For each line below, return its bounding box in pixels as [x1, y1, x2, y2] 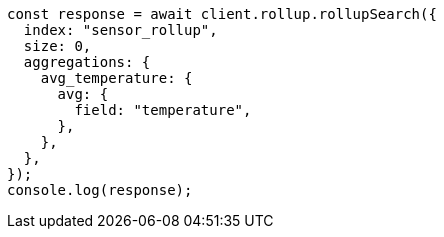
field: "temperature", [74, 102, 252, 118]
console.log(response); [7, 182, 193, 198]
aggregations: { [23, 54, 151, 70]
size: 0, [23, 38, 92, 54]
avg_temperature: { [40, 70, 193, 86]
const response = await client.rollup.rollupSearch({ [7, 6, 437, 22]
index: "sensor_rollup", [23, 22, 218, 38]
